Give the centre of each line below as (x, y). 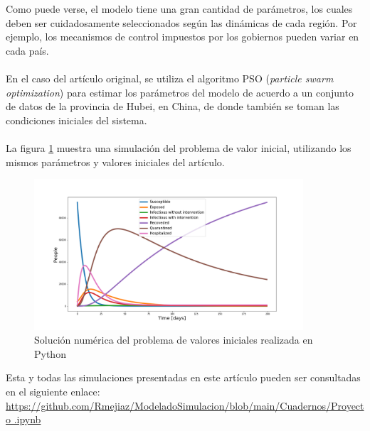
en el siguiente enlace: (53, 392)
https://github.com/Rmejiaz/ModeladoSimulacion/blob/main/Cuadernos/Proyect (185, 405)
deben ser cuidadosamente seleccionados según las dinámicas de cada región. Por (181, 22)
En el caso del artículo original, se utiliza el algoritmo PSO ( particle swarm (170, 78)
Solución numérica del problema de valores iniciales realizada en (174, 340)
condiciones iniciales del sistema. (76, 120)
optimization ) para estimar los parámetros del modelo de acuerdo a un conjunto (180, 92)
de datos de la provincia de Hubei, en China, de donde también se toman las (173, 106)
